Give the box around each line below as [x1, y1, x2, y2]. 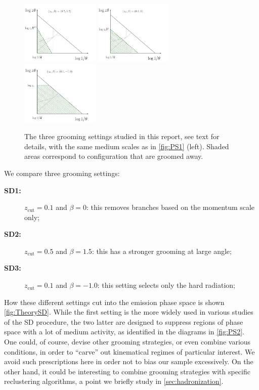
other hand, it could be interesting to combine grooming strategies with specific [4, 366, 250, 376]
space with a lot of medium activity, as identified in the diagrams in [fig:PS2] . [4, 326, 244, 337]
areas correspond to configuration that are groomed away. [24, 151, 203, 161]
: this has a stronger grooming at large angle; [92, 245, 232, 256]
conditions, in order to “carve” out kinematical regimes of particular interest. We [4, 346, 255, 357]
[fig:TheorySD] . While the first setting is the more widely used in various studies [4, 307, 253, 317]
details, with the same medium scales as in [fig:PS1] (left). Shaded [24, 141, 229, 151]
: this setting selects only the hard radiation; [97, 280, 236, 290]
